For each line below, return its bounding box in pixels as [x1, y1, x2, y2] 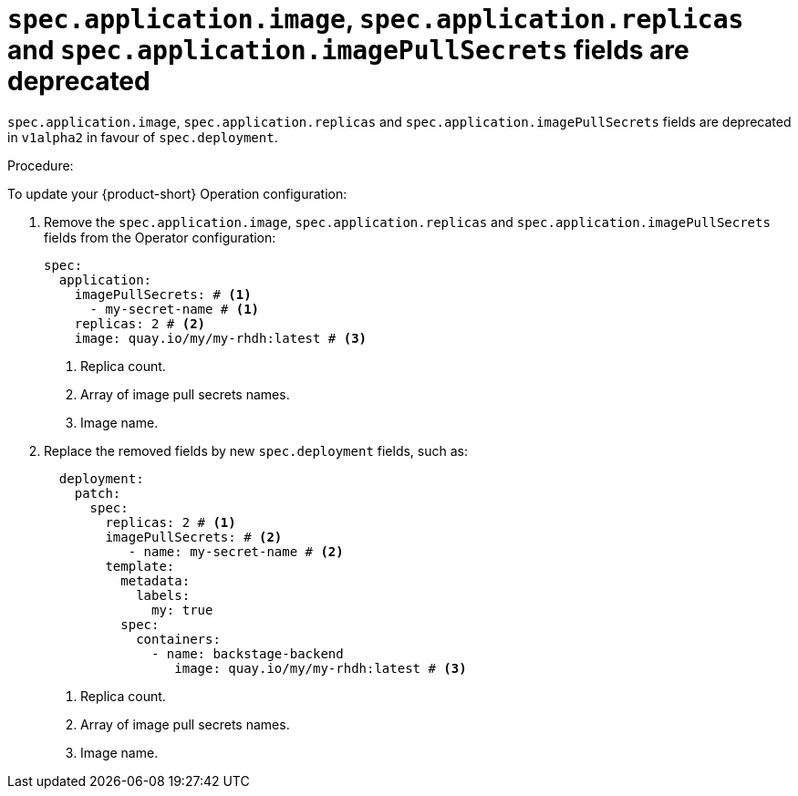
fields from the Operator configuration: [44, 229, 276, 245]
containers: [136, 631, 221, 646]
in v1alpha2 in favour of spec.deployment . [7, 129, 278, 145]
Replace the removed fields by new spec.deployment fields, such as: [44, 442, 469, 459]
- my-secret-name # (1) [89, 301, 260, 316]
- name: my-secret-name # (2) [128, 543, 344, 559]
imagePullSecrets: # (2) [105, 529, 283, 544]
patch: [74, 485, 121, 501]
